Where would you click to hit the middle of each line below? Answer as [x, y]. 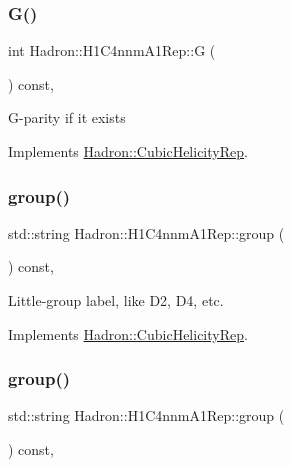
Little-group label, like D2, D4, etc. [116, 300]
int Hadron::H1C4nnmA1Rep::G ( [112, 50]
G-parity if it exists [67, 117]
